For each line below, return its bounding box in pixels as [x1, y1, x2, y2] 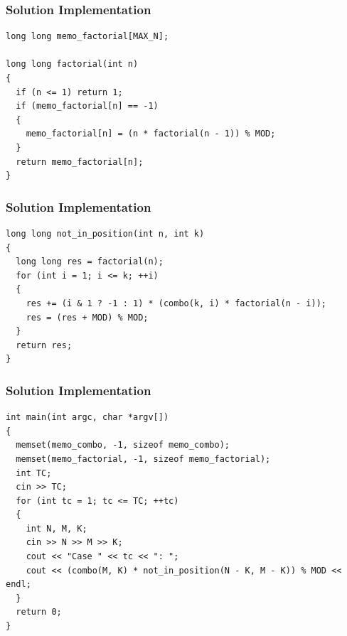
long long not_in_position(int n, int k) [6, 228, 205, 239]
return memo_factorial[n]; [16, 156, 144, 167]
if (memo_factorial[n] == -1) [16, 101, 159, 112]
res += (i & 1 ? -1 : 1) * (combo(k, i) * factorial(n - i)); [26, 298, 327, 308]
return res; [16, 340, 73, 350]
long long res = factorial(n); [16, 257, 164, 267]
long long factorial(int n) [6, 59, 139, 70]
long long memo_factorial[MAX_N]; [6, 31, 169, 42]
